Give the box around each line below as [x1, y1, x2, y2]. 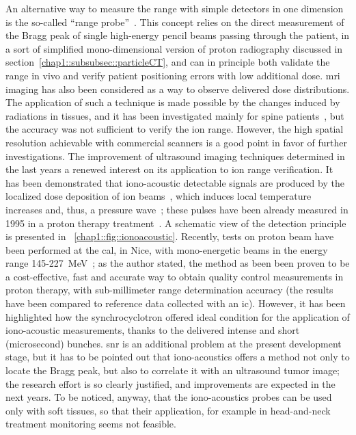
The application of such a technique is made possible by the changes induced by [5, 95, 340, 109]
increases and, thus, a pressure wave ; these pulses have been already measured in [5, 202, 348, 216]
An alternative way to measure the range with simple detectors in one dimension [5, 1, 344, 15]
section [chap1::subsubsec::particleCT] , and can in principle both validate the [5, 55, 330, 69]
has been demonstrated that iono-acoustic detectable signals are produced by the [5, 175, 344, 189]
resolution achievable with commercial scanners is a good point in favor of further [5, 135, 347, 149]
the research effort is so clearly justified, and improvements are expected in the [5, 376, 336, 391]
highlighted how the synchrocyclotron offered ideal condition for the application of [5, 309, 350, 324]
